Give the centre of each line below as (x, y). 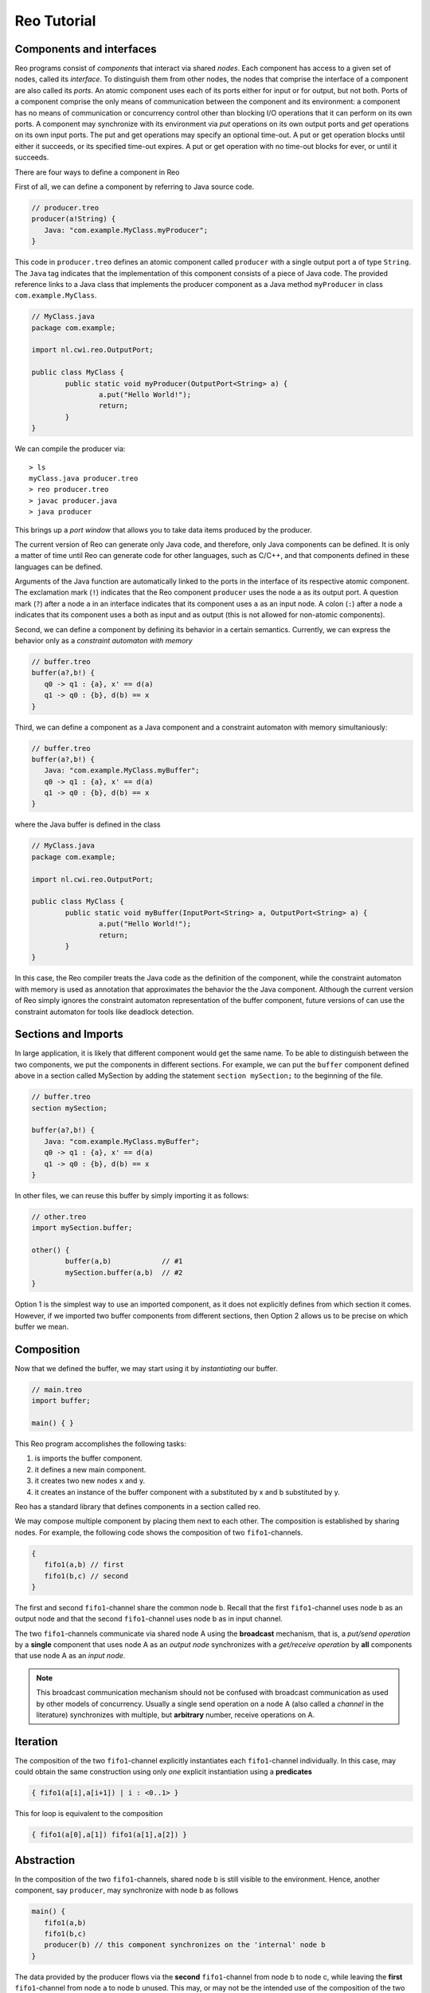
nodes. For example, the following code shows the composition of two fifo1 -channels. (159, 1532)
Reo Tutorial (55, 21)
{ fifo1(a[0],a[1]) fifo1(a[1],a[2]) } (109, 1835)
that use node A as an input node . (70, 1656)
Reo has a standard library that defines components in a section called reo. (138, 1506)
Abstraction (45, 1860)
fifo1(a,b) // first (84, 1565)
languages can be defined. (59, 567)
